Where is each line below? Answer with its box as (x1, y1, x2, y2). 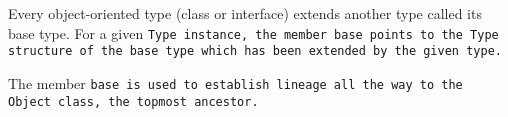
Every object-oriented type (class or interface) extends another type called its (8, 3, 482, 23)
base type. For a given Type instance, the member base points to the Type (8, 22, 499, 43)
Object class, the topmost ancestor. (8, 94, 259, 109)
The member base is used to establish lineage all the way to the (8, 72, 463, 93)
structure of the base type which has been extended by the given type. (8, 44, 502, 59)
